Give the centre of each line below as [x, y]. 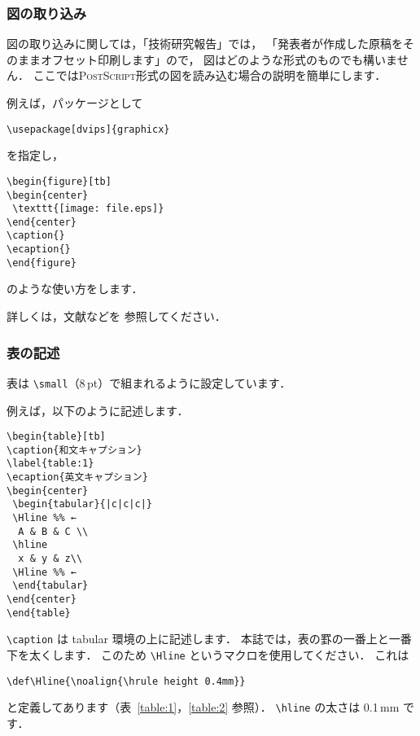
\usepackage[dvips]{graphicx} [88, 129]
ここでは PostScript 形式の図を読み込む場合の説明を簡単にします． [210, 75]
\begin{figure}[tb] [59, 181]
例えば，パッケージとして [75, 103]
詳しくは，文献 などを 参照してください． [116, 316]
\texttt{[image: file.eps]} [88, 209]
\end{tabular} [50, 586]
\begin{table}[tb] [56, 437]
